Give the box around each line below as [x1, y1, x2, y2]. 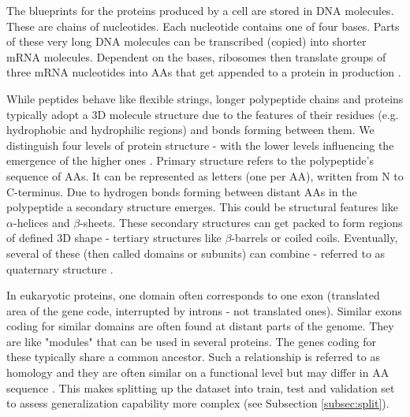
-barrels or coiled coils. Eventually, [231, 229, 398, 246]
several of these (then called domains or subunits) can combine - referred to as [6, 244, 386, 261]
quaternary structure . [6, 260, 114, 277]
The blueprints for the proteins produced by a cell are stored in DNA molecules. [6, 2, 394, 18]
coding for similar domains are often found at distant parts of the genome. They [6, 318, 394, 334]
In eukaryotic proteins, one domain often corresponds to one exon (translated [6, 287, 380, 303]
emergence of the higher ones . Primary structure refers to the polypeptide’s [6, 152, 374, 169]
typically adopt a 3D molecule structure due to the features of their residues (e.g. [6, 106, 399, 122]
